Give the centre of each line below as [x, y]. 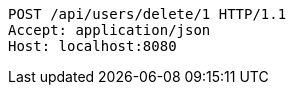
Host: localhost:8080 [92, 46]
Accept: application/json [109, 30]
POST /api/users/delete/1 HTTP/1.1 [147, 14]
